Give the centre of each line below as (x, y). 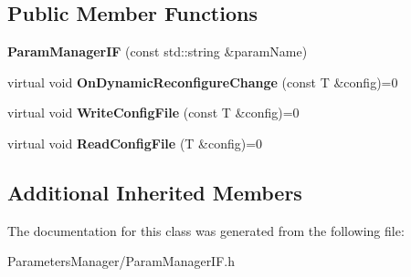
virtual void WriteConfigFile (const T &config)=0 (153, 113)
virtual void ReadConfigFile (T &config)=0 (135, 143)
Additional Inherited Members (155, 192)
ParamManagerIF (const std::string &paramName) (158, 51)
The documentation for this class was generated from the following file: (206, 230)
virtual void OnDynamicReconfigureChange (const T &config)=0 (203, 82)
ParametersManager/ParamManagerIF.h (121, 261)
